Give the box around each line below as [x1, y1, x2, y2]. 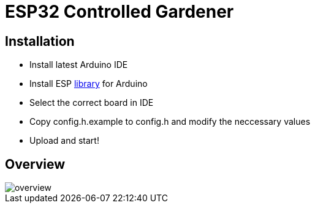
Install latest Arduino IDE [29, 59, 128, 70]
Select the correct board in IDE [29, 97, 154, 108]
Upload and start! [29, 135, 99, 146]
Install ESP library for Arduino [29, 78, 148, 89]
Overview [5, 156, 66, 172]
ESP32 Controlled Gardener [5, 1, 234, 22]
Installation [5, 33, 75, 49]
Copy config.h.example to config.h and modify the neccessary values [29, 116, 311, 127]
